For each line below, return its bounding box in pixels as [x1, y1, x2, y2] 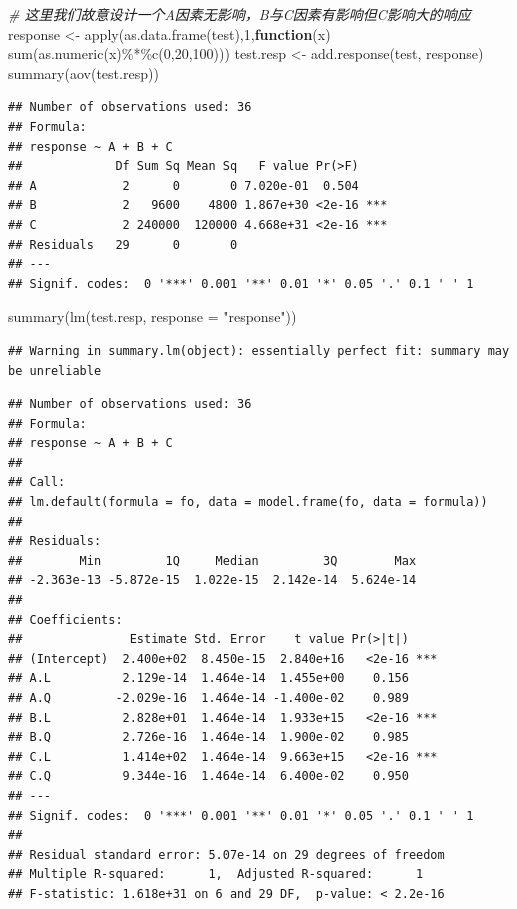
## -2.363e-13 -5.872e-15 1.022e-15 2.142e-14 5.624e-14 [8, 573, 417, 588]
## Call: [8, 475, 66, 490]
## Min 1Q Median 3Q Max [8, 553, 417, 568]
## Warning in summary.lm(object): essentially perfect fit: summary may [8, 343, 510, 358]
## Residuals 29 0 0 [8, 237, 238, 252]
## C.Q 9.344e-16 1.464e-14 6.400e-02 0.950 [8, 769, 409, 784]
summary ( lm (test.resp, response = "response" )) [8, 306, 297, 327]
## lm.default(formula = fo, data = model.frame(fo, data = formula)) [8, 495, 488, 510]
